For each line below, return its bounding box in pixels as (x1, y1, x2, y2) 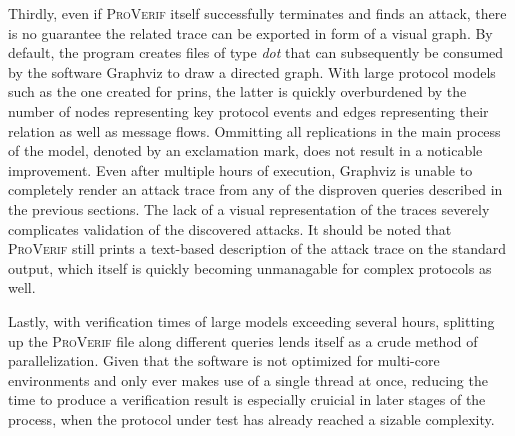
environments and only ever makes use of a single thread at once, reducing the (8, 369, 488, 390)
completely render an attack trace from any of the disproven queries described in (8, 179, 503, 200)
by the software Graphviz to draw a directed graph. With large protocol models (8, 61, 496, 82)
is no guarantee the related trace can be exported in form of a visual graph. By (8, 22, 493, 43)
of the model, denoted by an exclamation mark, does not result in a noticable (8, 140, 483, 161)
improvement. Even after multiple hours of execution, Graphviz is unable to (8, 159, 473, 180)
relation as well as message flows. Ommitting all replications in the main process (8, 120, 501, 141)
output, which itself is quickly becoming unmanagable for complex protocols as (8, 257, 492, 278)
